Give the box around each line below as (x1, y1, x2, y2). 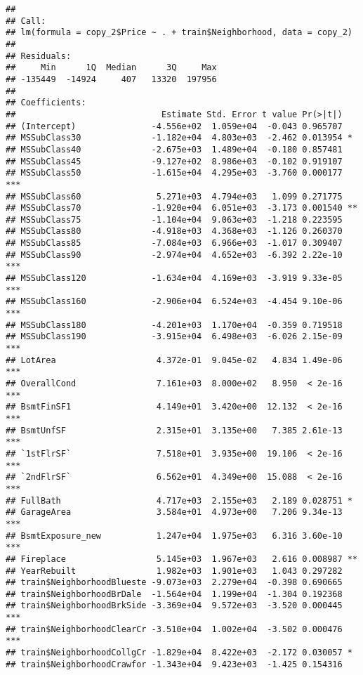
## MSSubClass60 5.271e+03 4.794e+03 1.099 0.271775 (6, 191, 343, 202)
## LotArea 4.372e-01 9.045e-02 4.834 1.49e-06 (6, 355, 343, 365)
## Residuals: (6, 51, 72, 61)
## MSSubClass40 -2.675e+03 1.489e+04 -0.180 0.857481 (6, 144, 343, 155)
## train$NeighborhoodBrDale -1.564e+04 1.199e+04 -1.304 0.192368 (6, 589, 343, 599)
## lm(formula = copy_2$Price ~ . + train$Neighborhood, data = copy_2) (6, 27, 352, 38)
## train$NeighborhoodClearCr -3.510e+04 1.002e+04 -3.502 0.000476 (6, 624, 343, 634)
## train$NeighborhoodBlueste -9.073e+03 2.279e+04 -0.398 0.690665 (6, 577, 343, 588)
